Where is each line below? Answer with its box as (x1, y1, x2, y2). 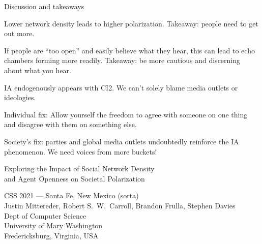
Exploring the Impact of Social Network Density (4, 163, 155, 174)
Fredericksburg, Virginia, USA (4, 230, 99, 240)
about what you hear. (4, 65, 71, 75)
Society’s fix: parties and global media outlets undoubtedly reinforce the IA (4, 136, 239, 146)
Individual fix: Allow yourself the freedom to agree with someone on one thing (4, 109, 248, 119)
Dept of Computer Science (4, 210, 86, 221)
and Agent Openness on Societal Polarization (4, 173, 145, 184)
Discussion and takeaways (4, 1, 84, 11)
